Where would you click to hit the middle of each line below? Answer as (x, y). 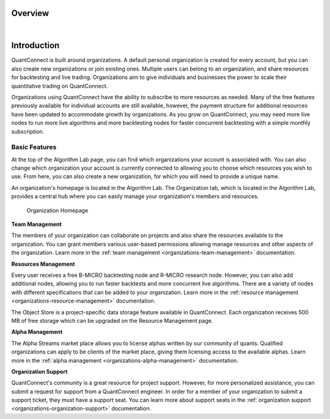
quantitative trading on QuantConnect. (60, 86)
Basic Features (34, 147)
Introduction (35, 46)
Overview (30, 13)
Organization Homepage (57, 210)
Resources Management (43, 264)
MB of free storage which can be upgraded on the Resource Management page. (112, 320)
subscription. (28, 131)
